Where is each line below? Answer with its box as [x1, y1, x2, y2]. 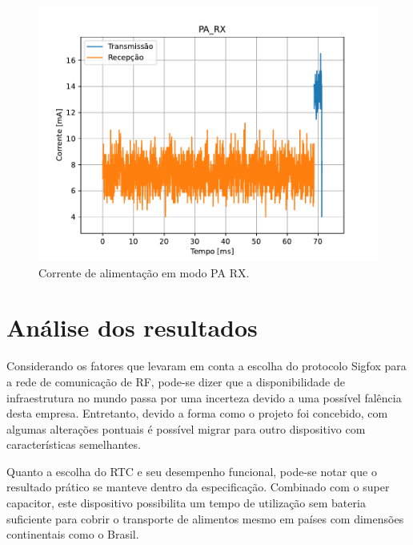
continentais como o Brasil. [6, 526, 139, 543]
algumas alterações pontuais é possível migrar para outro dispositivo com [6, 420, 366, 437]
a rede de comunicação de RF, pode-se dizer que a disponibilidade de [6, 373, 345, 390]
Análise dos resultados [6, 311, 258, 344]
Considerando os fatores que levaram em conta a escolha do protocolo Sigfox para [6, 357, 407, 374]
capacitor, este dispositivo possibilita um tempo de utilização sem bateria [6, 495, 366, 511]
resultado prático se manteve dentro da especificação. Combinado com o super [6, 478, 390, 495]
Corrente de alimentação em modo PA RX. [38, 264, 250, 281]
